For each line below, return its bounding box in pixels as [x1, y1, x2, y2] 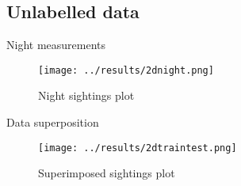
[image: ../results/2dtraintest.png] [38, 142, 237, 154]
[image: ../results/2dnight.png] [38, 64, 214, 76]
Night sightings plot [38, 87, 135, 104]
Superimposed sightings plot [38, 165, 175, 181]
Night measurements [6, 36, 106, 53]
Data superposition [6, 114, 99, 131]
